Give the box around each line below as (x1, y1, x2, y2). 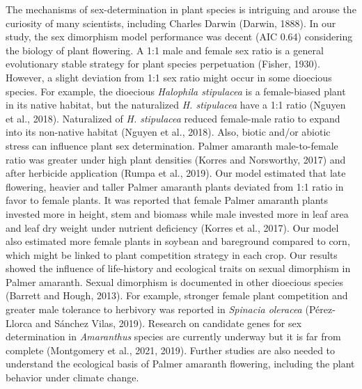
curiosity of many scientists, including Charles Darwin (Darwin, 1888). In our (6, 15, 336, 30)
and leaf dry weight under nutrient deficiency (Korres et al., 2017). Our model (6, 220, 339, 235)
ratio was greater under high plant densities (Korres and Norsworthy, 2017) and (6, 152, 346, 166)
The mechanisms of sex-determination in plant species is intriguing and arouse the (6, 2, 356, 16)
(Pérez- (305, 302, 336, 317)
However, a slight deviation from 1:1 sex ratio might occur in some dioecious (6, 70, 332, 84)
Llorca (6, 315, 33, 330)
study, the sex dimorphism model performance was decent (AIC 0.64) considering (6, 29, 353, 44)
